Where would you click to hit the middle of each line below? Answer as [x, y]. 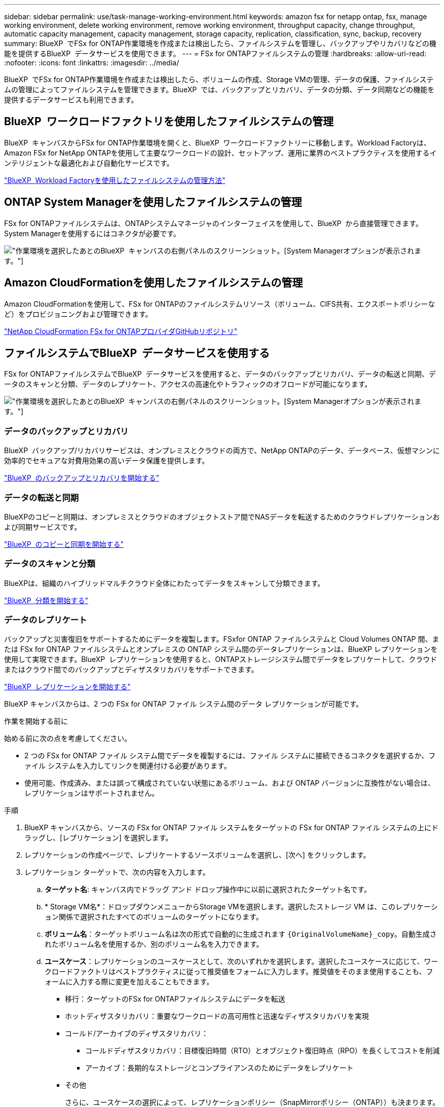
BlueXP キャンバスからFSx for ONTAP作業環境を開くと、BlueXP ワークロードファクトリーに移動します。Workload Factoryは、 [217, 142]
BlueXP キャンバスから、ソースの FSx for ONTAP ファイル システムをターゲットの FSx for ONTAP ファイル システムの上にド [231, 828]
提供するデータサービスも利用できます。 [71, 100]
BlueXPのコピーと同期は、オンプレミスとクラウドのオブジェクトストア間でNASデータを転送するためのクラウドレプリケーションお [222, 516]
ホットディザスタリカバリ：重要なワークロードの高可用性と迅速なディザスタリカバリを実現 [217, 1016]
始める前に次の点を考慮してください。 [68, 739]
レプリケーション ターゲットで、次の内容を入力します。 [117, 872]
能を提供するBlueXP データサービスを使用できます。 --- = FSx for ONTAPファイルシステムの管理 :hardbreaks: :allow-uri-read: [215, 53]
